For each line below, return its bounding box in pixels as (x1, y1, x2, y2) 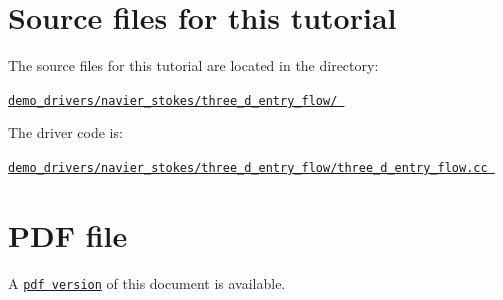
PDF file (8, 214, 128, 255)
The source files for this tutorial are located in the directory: (8, 55, 379, 76)
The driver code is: (8, 122, 123, 143)
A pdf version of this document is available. (8, 272, 286, 293)
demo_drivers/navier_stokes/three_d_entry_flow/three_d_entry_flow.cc (8, 160, 488, 175)
